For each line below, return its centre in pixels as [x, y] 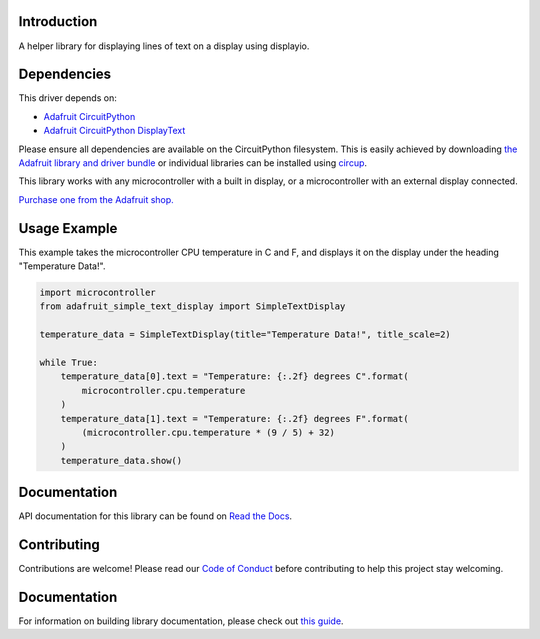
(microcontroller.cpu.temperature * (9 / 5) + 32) [208, 432]
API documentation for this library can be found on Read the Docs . [155, 516]
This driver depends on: [67, 98]
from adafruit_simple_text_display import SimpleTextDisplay [192, 306]
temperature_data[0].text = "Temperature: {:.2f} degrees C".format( [234, 376]
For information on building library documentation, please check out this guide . [181, 621]
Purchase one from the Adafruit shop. [96, 199]
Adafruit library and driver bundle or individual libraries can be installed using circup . [193, 162]
